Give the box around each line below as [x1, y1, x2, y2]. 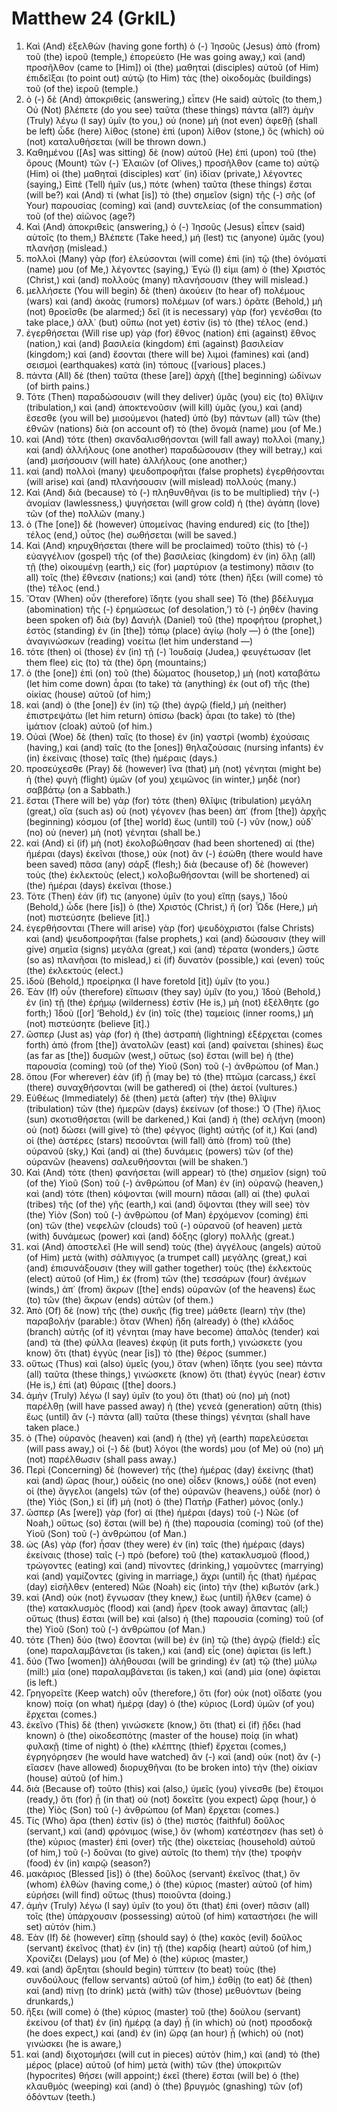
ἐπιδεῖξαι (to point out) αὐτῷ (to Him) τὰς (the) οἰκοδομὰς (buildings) [25, 72, 312, 84]
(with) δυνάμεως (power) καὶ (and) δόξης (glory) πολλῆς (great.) [25, 1230, 295, 1242]
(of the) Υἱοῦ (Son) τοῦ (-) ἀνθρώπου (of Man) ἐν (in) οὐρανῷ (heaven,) [25, 1177, 324, 1189]
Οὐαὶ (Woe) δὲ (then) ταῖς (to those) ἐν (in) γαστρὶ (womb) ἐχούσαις [25, 730, 310, 742]
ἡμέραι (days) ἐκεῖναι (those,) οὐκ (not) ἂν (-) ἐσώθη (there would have [25, 847, 323, 859]
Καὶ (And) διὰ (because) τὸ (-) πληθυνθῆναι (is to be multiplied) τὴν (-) [25, 486, 320, 498]
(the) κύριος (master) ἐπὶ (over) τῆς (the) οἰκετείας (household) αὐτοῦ [25, 1835, 316, 1847]
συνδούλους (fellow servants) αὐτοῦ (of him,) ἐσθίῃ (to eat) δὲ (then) [25, 1973, 313, 1986]
